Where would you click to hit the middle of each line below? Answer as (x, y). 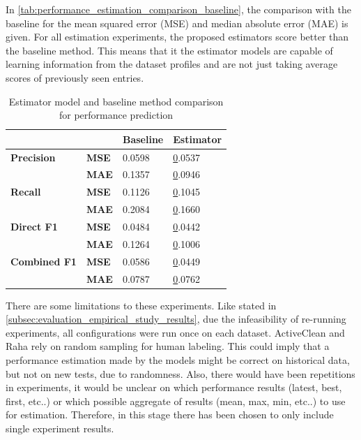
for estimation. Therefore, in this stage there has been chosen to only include (170, 415)
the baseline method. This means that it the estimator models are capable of (169, 50)
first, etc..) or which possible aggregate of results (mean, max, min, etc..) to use (176, 401)
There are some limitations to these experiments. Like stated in (141, 305)
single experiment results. (60, 428)
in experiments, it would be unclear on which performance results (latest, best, (174, 387)
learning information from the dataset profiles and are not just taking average (172, 64)
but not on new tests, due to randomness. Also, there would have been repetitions (180, 373)
